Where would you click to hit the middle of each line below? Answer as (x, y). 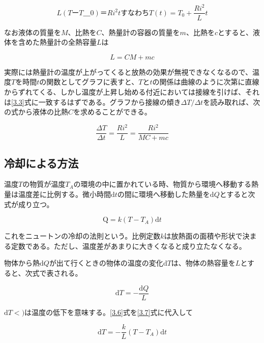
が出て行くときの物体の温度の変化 (106, 263)
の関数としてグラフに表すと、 (89, 82)
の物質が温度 (44, 184)
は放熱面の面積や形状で (203, 236)
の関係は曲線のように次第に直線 (206, 82)
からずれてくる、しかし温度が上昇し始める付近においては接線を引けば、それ (132, 91)
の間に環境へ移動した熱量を (164, 194)
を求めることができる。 (112, 112)
